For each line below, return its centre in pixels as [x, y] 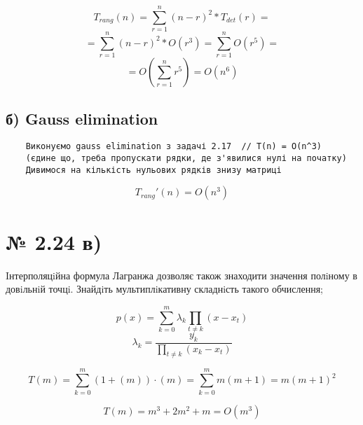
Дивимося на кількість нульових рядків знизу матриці [153, 170]
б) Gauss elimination [82, 118]
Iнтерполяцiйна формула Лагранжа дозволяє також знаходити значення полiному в [181, 275]
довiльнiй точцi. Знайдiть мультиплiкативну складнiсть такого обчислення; [164, 289]
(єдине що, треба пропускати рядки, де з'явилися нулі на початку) [186, 159]
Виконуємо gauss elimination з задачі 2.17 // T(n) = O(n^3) [174, 147]
